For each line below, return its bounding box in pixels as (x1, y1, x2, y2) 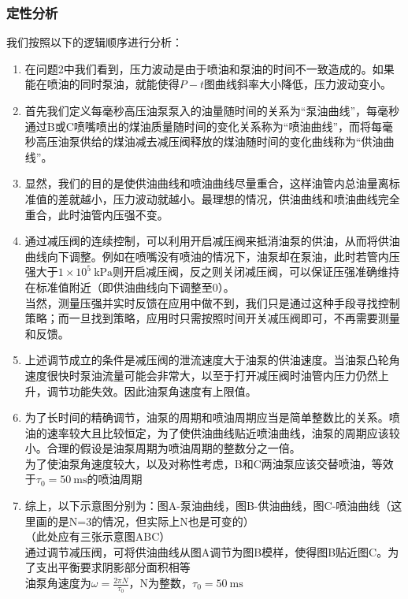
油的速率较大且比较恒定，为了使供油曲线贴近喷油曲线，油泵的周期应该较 (24, 424, 400, 441)
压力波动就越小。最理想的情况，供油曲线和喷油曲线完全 (113, 190, 400, 206)
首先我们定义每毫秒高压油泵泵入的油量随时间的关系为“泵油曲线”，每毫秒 (24, 102, 400, 118)
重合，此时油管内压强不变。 (24, 206, 169, 222)
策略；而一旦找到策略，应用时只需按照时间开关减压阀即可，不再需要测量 (24, 310, 400, 326)
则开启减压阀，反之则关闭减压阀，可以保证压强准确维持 (113, 263, 400, 280)
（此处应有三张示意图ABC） (24, 528, 171, 545)
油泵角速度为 (24, 575, 91, 591)
